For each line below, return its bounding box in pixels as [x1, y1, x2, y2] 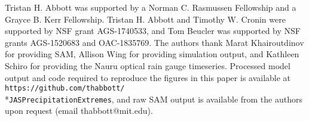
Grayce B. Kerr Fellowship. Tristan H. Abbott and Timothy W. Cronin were [5, 13, 286, 25]
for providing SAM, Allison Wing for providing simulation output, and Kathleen [5, 48, 299, 60]
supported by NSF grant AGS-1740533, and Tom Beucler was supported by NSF [5, 24, 301, 37]
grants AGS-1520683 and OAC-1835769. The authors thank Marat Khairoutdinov [5, 36, 304, 48]
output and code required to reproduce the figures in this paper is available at [5, 71, 291, 83]
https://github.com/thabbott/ [5, 84, 125, 93]
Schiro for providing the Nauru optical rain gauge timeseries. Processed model [5, 59, 290, 72]
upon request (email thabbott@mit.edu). [5, 104, 153, 117]
